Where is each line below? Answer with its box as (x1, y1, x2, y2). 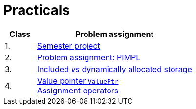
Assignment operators (37, 85, 119, 95)
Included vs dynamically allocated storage (37, 64, 192, 74)
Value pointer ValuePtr (37, 75, 119, 86)
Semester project (37, 40, 100, 51)
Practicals (3, 2, 70, 18)
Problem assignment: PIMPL (37, 52, 141, 62)
